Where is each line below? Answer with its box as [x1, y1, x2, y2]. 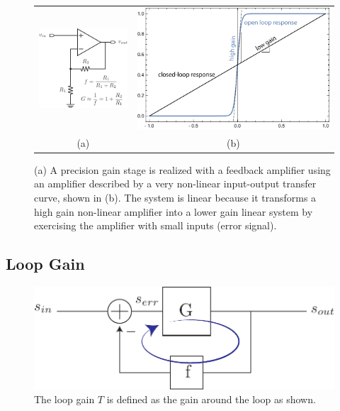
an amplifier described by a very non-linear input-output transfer [34, 176, 317, 191]
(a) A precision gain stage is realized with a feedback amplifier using [34, 162, 331, 177]
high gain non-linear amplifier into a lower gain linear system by [34, 204, 313, 219]
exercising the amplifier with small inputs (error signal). [34, 218, 277, 233]
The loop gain [34, 392, 95, 407]
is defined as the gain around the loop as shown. [106, 392, 316, 407]
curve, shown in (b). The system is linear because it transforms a [34, 190, 317, 204]
